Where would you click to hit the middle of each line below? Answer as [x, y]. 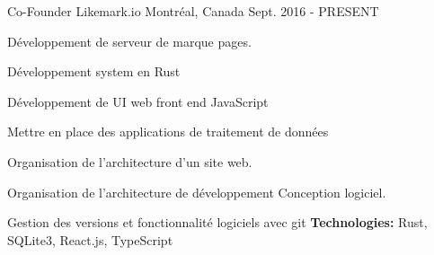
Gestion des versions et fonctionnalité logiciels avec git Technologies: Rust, [217, 222]
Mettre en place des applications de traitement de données [168, 132]
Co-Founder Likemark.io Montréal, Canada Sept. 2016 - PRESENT [193, 11]
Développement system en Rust [94, 71]
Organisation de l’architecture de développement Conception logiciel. [197, 192]
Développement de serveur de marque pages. [129, 41]
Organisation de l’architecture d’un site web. [130, 161]
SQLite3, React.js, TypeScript [90, 239]
